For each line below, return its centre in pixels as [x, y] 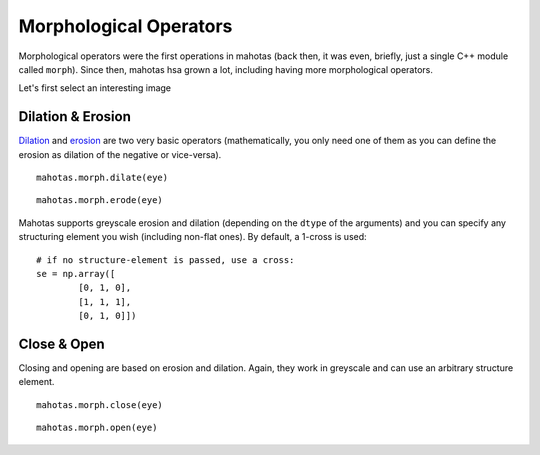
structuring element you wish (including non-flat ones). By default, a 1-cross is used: [192, 237]
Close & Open [61, 343]
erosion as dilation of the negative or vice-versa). [120, 154]
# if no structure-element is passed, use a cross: [165, 259]
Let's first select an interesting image [95, 88]
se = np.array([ [76, 273]
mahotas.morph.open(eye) [97, 428]
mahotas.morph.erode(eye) [100, 200]
